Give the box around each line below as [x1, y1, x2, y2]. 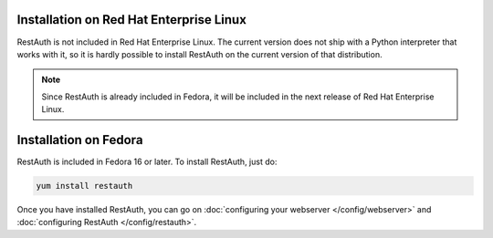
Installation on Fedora [16, 132, 143, 148]
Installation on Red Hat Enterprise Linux [16, 12, 246, 27]
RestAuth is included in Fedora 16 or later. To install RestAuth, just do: [16, 156, 278, 167]
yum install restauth [36, 181, 133, 191]
